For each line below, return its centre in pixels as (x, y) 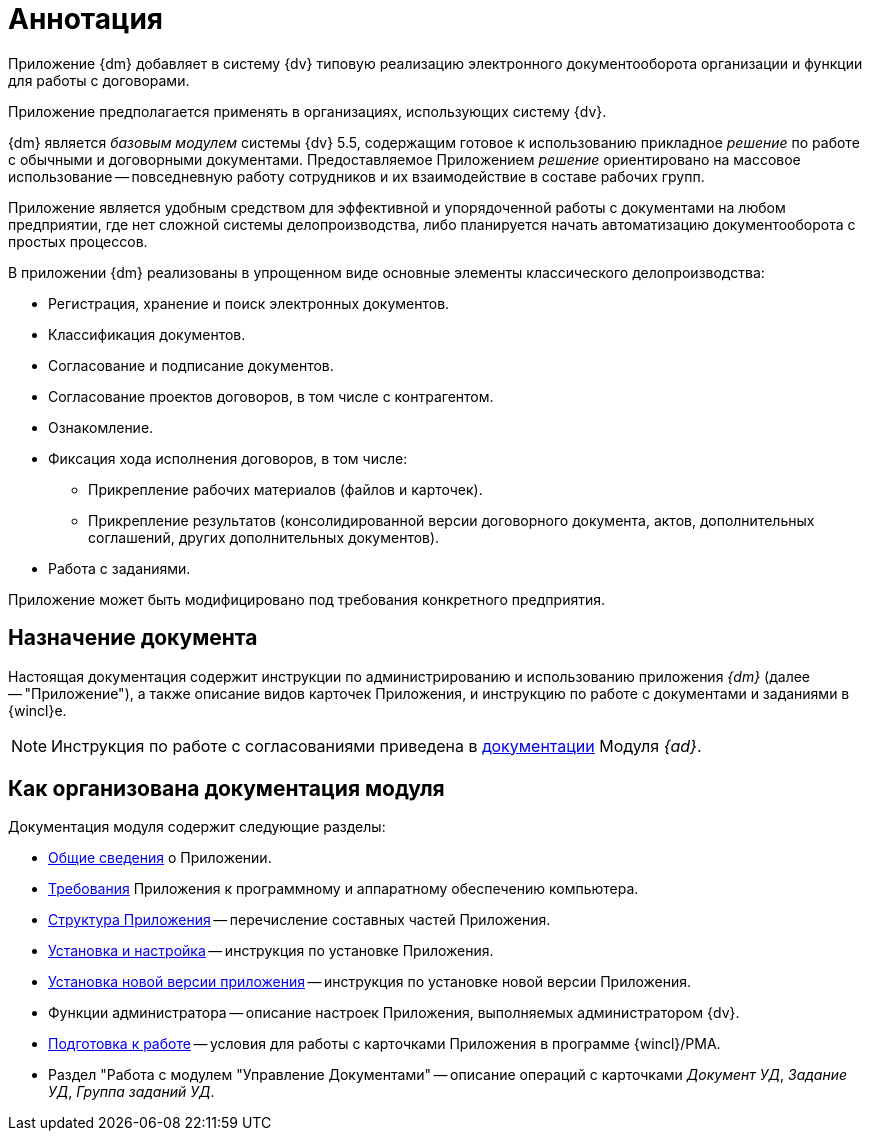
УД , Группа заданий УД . (131, 1092)
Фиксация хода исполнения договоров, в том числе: (228, 458)
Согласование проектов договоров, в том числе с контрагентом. (271, 396)
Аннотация (85, 19)
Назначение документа (133, 638)
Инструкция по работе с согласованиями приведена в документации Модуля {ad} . (376, 745)
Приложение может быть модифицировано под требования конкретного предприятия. (307, 599)
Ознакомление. (101, 427)
